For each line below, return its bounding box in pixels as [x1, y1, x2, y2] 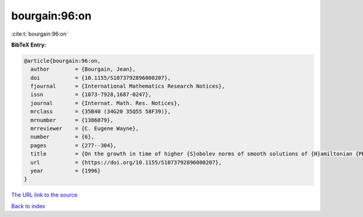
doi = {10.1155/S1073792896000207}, [30, 74, 171, 81]
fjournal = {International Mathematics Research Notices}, [30, 83, 225, 90]
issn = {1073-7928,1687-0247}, [30, 91, 152, 98]
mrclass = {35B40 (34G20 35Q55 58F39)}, [30, 108, 171, 115]
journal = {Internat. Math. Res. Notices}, [30, 100, 181, 106]
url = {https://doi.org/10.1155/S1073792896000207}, [30, 159, 222, 166]
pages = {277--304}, [30, 142, 117, 149]
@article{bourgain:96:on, [24, 57, 101, 64]
